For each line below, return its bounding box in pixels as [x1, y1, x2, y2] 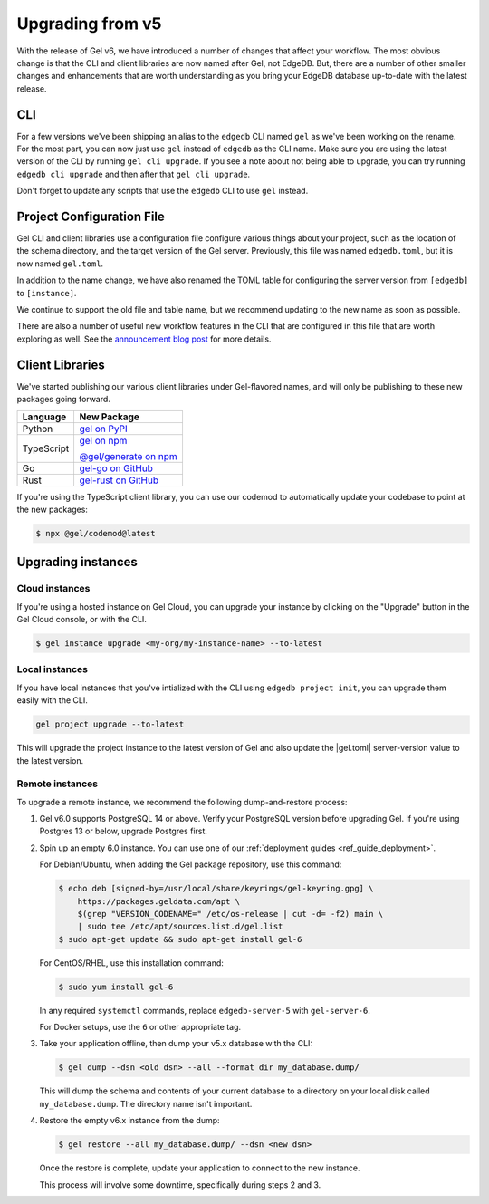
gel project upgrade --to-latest [35, 719, 185, 729]
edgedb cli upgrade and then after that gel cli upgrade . [16, 169, 251, 179]
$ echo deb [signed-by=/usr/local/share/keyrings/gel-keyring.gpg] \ [58, 883, 374, 894]
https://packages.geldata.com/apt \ [77, 896, 240, 906]
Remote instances [16, 777, 99, 790]
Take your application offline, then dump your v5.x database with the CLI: [39, 1038, 312, 1049]
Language [22, 410, 67, 423]
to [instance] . [16, 287, 77, 298]
